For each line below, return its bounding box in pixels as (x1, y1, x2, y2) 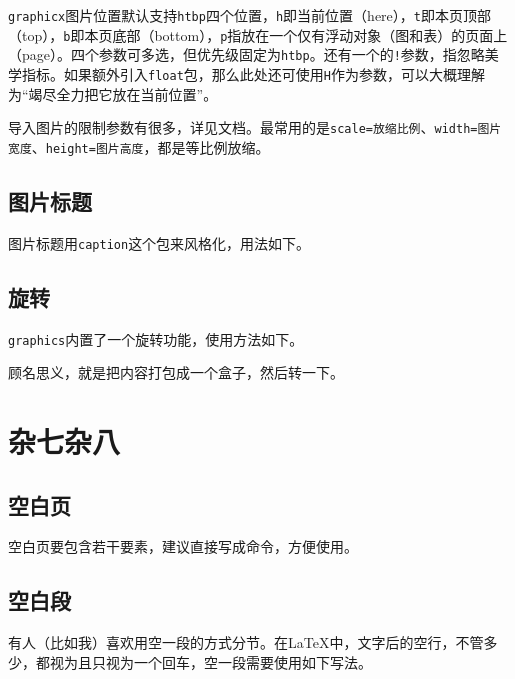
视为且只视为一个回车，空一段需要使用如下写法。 (49, 651, 372, 672)
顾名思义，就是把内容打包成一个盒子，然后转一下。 (8, 362, 344, 383)
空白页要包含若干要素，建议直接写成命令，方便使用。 (8, 536, 358, 557)
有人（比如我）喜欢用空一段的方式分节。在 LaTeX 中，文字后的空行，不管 (8, 632, 484, 653)
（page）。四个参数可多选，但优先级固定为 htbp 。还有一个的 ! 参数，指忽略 (8, 44, 485, 65)
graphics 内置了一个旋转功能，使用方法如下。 (8, 328, 304, 349)
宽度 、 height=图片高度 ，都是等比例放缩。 (8, 136, 270, 157)
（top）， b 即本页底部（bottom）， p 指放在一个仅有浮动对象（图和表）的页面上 (8, 24, 508, 45)
